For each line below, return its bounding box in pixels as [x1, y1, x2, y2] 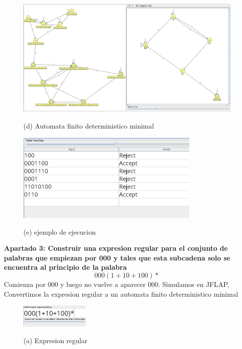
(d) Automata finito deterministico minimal [23, 120, 154, 131]
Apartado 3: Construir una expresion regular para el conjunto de [4, 243, 228, 253]
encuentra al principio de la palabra [4, 262, 127, 272]
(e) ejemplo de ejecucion [23, 226, 96, 237]
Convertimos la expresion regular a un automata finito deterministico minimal [4, 288, 238, 299]
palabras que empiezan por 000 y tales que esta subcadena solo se [4, 252, 231, 262]
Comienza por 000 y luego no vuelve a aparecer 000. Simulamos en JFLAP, [4, 279, 230, 289]
